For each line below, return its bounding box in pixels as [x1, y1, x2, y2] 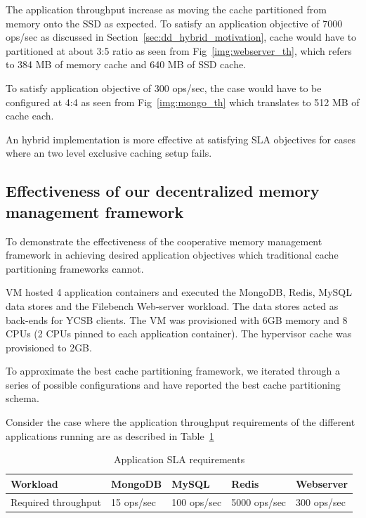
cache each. [6, 108, 54, 123]
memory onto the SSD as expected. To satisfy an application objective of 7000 [6, 15, 343, 30]
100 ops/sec [171, 494, 222, 509]
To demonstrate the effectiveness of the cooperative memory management [6, 233, 322, 248]
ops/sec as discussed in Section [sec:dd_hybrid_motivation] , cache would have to [6, 30, 357, 44]
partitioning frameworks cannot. [6, 261, 144, 276]
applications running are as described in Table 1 [6, 428, 214, 443]
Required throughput [11, 494, 102, 509]
